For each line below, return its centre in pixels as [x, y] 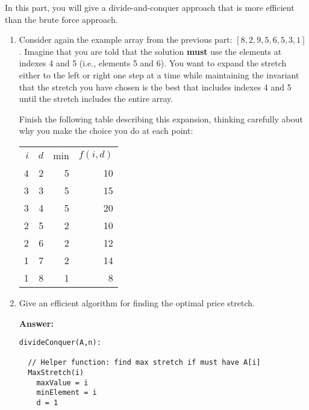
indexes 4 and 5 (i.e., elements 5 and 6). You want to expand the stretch [153, 63]
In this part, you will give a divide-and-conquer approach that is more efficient [150, 7]
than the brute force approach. [61, 19]
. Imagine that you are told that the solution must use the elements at [150, 51]
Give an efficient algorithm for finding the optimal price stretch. [137, 302]
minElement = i [67, 393]
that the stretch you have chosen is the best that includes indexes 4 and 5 [155, 87]
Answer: [36, 323]
